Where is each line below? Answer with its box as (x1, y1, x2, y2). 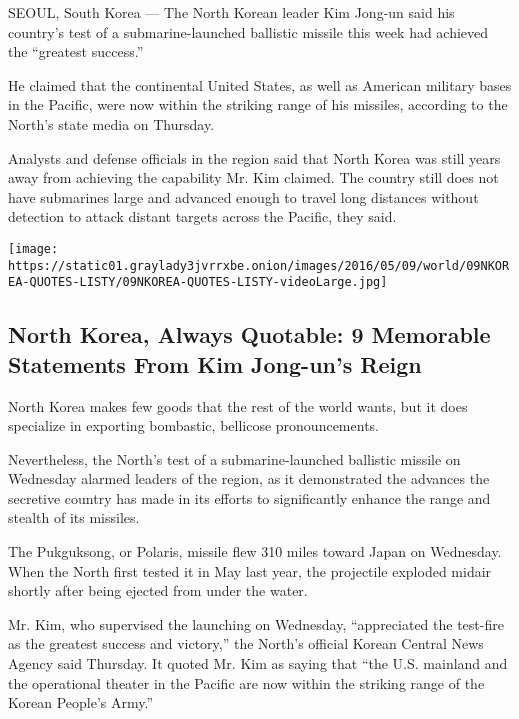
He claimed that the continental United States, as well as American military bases (8, 74, 512, 95)
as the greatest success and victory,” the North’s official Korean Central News (8, 633, 484, 654)
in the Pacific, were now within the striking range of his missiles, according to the (8, 94, 508, 115)
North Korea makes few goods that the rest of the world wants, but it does (8, 395, 468, 416)
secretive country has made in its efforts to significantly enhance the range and (8, 487, 491, 508)
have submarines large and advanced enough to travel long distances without (8, 186, 479, 207)
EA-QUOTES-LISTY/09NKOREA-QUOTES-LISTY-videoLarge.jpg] (8, 275, 388, 290)
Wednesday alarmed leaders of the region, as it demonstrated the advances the (8, 468, 490, 489)
